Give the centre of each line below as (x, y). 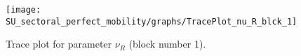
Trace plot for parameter (59, 44)
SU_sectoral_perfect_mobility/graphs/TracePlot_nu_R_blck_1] (152, 21)
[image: (24, 10)
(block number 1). (167, 44)
